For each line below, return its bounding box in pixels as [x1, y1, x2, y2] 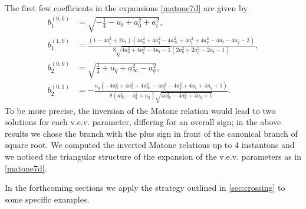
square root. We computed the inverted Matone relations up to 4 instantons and [5, 139, 295, 151]
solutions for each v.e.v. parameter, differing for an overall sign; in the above [5, 116, 281, 128]
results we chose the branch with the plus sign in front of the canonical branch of [5, 127, 298, 139]
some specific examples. [5, 193, 90, 205]
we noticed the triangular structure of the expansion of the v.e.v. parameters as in [5, 150, 301, 163]
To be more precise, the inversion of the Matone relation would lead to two [5, 104, 276, 116]
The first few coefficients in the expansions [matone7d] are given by [5, 2, 248, 14]
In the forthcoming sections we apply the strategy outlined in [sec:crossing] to [5, 181, 285, 194]
